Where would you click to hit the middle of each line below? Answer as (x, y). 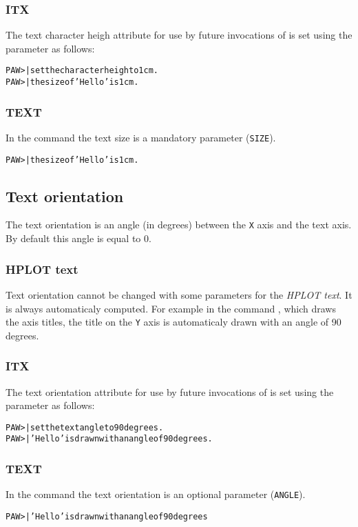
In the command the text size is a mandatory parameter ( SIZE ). (141, 137)
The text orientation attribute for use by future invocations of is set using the (170, 391)
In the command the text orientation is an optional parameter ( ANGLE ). (156, 494)
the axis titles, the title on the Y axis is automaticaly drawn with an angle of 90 (173, 322)
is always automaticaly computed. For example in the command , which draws (171, 308)
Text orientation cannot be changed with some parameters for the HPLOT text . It (179, 294)
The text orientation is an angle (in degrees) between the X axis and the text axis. (179, 225)
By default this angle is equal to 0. (78, 238)
